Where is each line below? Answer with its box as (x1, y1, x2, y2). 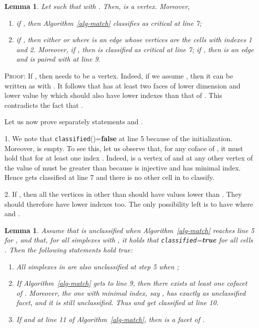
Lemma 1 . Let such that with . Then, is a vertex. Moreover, (4, 1, 190, 11)
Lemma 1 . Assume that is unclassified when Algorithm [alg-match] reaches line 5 (4, 225, 255, 235)
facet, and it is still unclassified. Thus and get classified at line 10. (16, 297, 219, 308)
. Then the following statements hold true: (4, 245, 133, 254)
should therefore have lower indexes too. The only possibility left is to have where (4, 198, 253, 209)
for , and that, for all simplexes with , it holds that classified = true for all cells (4, 235, 253, 245)
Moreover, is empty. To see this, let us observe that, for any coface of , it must (4, 143, 243, 153)
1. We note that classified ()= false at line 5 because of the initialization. (4, 133, 233, 143)
